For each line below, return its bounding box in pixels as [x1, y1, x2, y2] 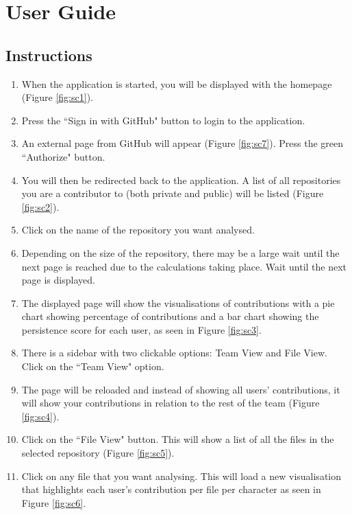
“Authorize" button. [21, 149, 105, 163]
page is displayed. [21, 273, 95, 287]
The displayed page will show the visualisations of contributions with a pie [21, 295, 335, 310]
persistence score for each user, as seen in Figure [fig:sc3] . [21, 322, 262, 336]
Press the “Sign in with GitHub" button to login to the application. [21, 113, 305, 127]
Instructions [5, 44, 92, 65]
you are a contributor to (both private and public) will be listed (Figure [21, 186, 324, 201]
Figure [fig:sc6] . [21, 495, 86, 510]
